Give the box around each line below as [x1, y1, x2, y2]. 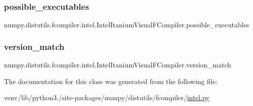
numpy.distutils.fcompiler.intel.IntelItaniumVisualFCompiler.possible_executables [4, 20, 250, 30]
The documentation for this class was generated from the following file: [4, 76, 218, 86]
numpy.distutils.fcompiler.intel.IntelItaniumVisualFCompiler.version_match [4, 60, 231, 70]
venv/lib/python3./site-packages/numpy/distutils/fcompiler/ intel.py [4, 92, 210, 103]
